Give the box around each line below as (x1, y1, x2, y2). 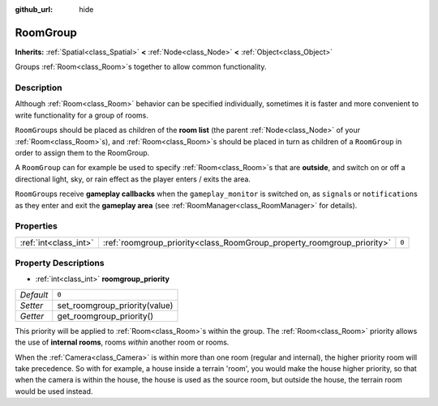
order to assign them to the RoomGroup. (15, 148, 150, 157)
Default (19, 288, 49, 300)
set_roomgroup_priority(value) (57, 300, 174, 311)
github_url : (15, 5, 53, 14)
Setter (19, 300, 44, 311)
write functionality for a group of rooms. (15, 110, 149, 120)
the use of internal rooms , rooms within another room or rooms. (15, 337, 230, 348)
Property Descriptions (15, 258, 105, 269)
